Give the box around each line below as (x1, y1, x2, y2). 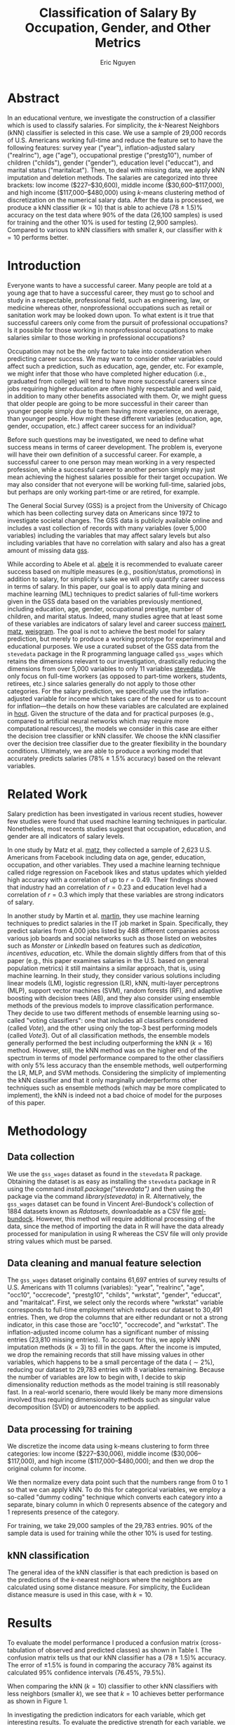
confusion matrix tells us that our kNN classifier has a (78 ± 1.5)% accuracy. (7, 1653, 227, 1662)
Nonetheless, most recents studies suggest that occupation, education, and (7, 825, 227, 833)
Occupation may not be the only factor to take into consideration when (7, 347, 212, 355)
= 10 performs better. (7, 233, 69, 241)
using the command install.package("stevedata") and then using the (7, 1184, 206, 1193)
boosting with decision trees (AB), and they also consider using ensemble (7, 993, 220, 1002)
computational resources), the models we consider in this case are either (7, 724, 219, 732)
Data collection (7, 1151, 75, 1163)
